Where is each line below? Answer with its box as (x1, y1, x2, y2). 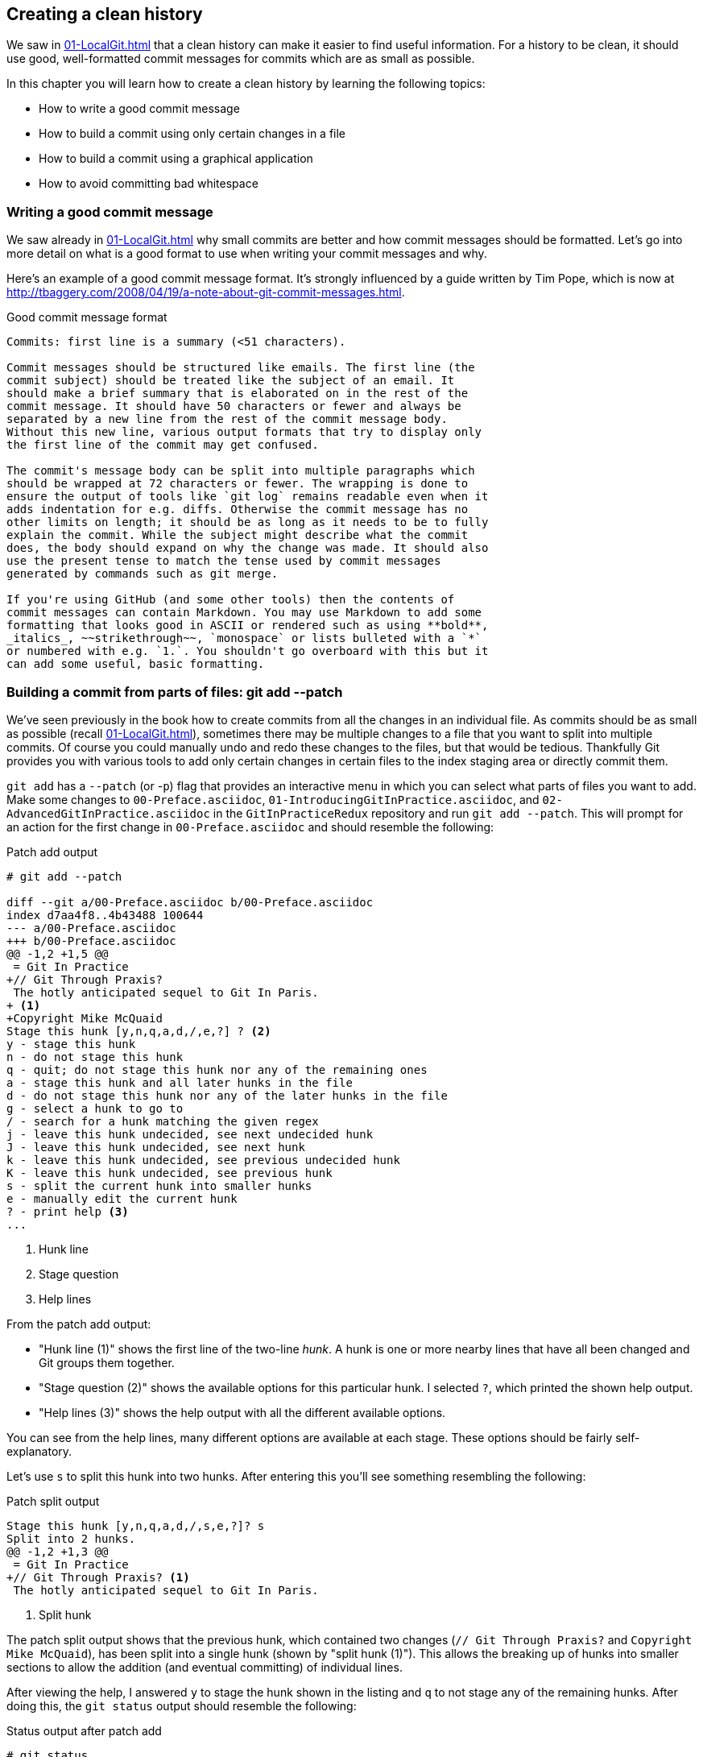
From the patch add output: (6, 1316, 151, 1331)
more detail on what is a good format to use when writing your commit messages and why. (6, 247, 487, 261)
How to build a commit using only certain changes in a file (39, 126, 346, 141)
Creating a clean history (6, 4, 203, 24)
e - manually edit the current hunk (6, 1191, 238, 1205)
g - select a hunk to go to (6, 1101, 184, 1115)
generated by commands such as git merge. (6, 567, 279, 581)
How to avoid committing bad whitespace (39, 176, 258, 191)
